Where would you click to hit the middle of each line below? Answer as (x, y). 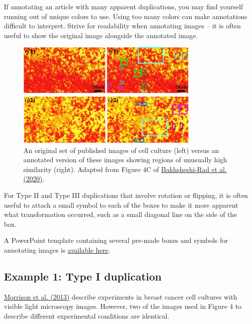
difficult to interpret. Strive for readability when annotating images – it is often (123, 26)
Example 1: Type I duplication (83, 276)
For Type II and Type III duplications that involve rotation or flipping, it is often (126, 195)
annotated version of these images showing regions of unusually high (125, 160)
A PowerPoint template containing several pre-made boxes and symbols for (116, 240)
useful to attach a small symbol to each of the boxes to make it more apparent (121, 205)
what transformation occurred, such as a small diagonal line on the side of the (121, 214)
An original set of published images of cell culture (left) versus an (121, 150)
